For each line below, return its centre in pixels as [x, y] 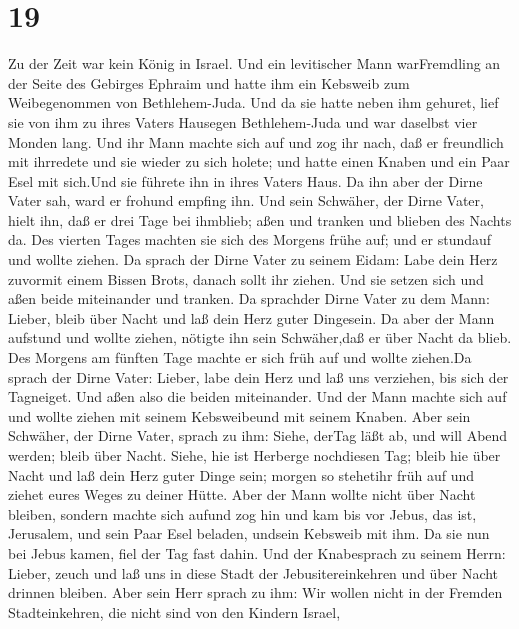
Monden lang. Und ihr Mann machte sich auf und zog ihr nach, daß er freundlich [256, 141]
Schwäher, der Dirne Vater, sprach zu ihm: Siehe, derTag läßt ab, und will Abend [258, 435]
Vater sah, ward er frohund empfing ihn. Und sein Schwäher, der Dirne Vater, [246, 200]
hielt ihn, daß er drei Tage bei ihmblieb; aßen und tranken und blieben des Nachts [260, 219]
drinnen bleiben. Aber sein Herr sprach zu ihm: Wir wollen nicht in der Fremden [255, 592]
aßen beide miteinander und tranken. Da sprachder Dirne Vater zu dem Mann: [249, 298]
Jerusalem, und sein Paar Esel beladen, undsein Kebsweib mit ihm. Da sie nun [249, 533]
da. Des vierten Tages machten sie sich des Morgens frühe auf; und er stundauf [250, 239]
